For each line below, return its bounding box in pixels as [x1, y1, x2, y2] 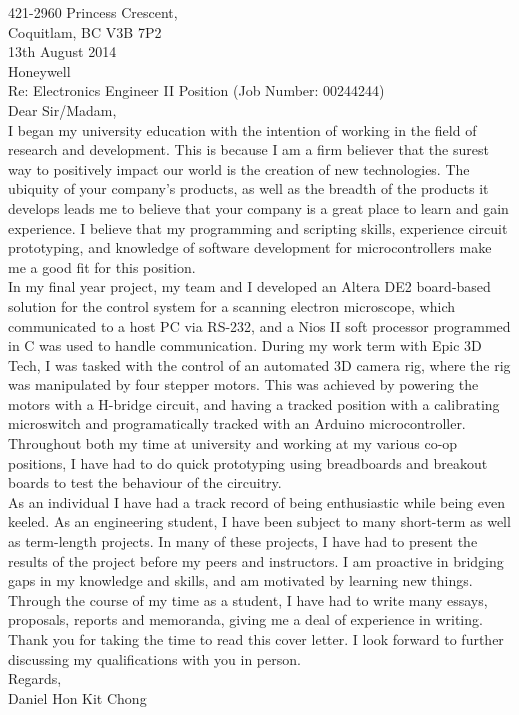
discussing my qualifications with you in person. [8, 648, 301, 669]
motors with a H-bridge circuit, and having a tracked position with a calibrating [8, 393, 500, 414]
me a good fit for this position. [8, 256, 196, 277]
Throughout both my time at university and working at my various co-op [8, 433, 458, 454]
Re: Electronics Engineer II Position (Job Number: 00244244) [8, 80, 385, 101]
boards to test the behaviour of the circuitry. [8, 472, 282, 493]
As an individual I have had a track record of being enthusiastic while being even [8, 491, 505, 512]
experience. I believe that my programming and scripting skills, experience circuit [8, 217, 508, 238]
